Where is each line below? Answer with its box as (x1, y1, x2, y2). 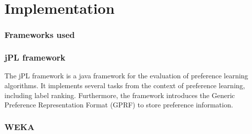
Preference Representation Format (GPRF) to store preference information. (4, 100, 233, 110)
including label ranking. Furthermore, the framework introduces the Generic (4, 90, 235, 100)
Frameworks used (4, 29, 75, 41)
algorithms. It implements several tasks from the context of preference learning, (4, 80, 245, 91)
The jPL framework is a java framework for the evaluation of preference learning (4, 70, 249, 81)
